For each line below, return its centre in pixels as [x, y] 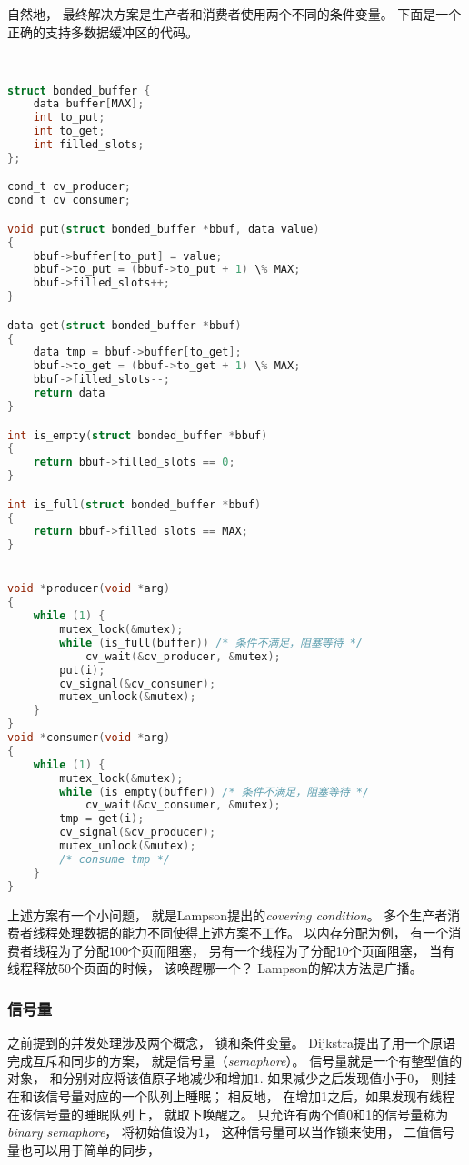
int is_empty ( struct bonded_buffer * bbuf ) [138, 435]
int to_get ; [69, 131]
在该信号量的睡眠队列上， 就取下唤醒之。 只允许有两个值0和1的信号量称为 [228, 1114]
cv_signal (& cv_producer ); [138, 833]
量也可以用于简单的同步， [84, 1149]
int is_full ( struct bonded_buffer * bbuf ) [135, 504]
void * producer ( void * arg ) [89, 589]
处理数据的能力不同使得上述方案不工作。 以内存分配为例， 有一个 [253, 933]
